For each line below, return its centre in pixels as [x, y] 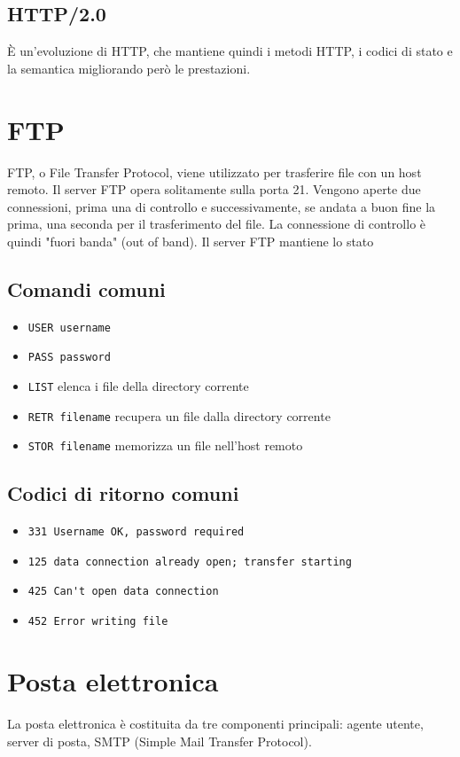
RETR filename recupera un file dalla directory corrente [179, 415]
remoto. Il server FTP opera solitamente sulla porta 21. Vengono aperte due [214, 189]
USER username [69, 328]
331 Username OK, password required [136, 532]
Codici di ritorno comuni [123, 493]
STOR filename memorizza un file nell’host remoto [165, 445]
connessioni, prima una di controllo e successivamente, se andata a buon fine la [222, 206]
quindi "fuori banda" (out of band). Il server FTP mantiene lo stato [191, 241]
